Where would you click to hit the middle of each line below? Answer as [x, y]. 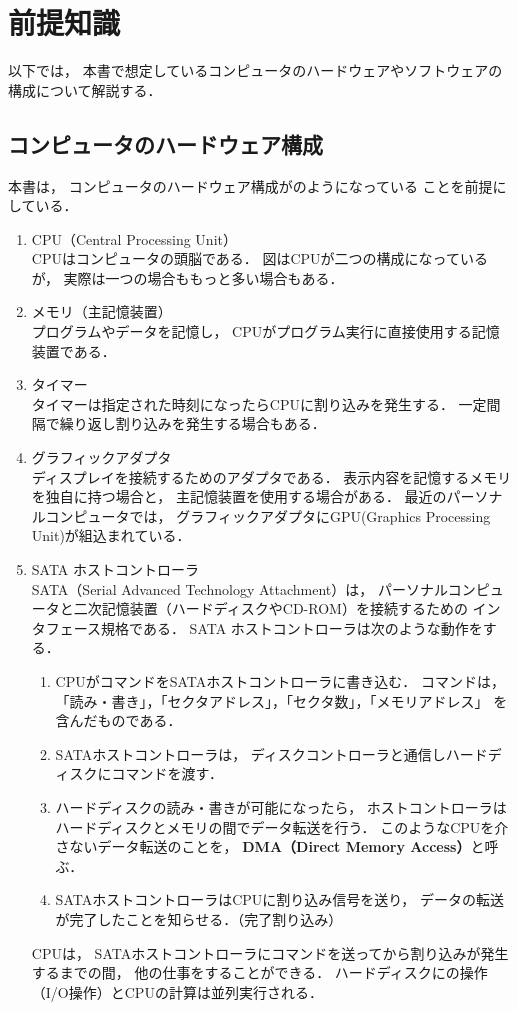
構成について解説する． [85, 89]
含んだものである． [118, 720]
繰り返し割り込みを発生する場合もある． [192, 423]
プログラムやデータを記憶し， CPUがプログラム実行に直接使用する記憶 [265, 331]
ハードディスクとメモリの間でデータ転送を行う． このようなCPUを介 [282, 826]
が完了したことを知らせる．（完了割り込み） [199, 918]
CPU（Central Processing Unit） [134, 238]
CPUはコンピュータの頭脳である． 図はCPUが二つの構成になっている [259, 258]
